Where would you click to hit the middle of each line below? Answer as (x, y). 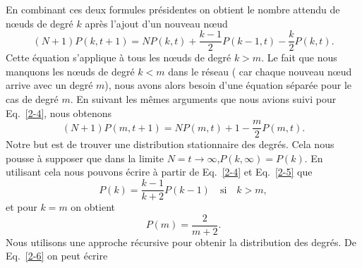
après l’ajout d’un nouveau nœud (156, 23)
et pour (22, 207)
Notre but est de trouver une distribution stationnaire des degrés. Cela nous (170, 144)
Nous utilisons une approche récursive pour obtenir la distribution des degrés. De (181, 242)
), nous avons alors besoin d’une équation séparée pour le (228, 85)
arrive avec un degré (49, 85)
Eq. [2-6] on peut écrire (57, 256)
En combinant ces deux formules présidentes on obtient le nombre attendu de (173, 9)
